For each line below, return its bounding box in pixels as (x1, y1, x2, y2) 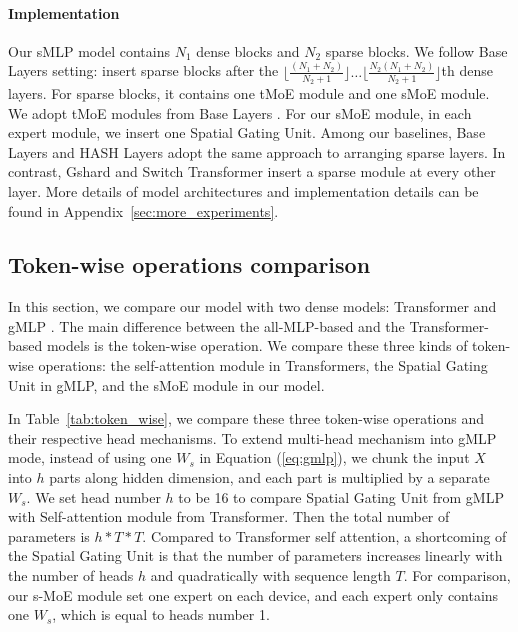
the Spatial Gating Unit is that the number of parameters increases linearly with (8, 545, 503, 566)
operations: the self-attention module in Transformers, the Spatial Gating (38, 355, 488, 376)
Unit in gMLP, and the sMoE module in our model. (8, 374, 325, 395)
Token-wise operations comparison (8, 249, 371, 280)
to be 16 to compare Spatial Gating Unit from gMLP (178, 486, 504, 507)
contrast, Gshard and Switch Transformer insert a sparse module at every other (8, 161, 496, 182)
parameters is (8, 525, 90, 546)
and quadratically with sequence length (150, 565, 391, 586)
